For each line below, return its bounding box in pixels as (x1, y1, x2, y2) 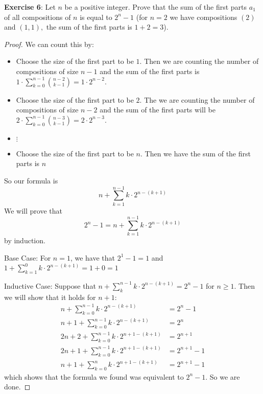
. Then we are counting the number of (139, 56, 259, 66)
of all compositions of (4, 11, 71, 22)
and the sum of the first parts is (100, 65, 200, 76)
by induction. (4, 235, 45, 246)
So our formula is (4, 175, 58, 186)
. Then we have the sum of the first (140, 148, 251, 158)
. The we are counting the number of (139, 94, 255, 105)
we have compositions (170, 11, 237, 22)
